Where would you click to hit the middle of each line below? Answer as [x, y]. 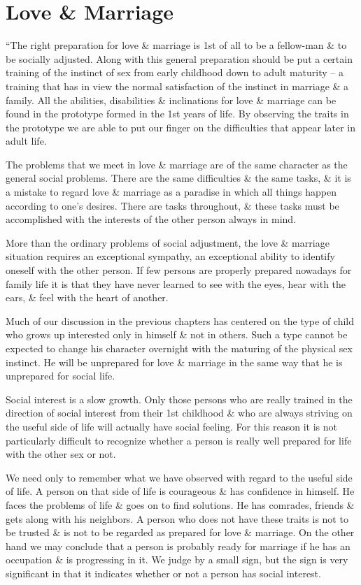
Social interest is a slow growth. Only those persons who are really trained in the [179, 399]
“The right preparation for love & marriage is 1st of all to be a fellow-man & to [176, 45]
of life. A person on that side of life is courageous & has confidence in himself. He [180, 491]
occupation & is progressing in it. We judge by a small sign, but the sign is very [177, 559]
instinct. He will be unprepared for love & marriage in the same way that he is [174, 362]
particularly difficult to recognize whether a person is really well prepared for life [179, 440]
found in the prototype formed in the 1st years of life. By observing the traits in [177, 114]
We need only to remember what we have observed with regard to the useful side [179, 477]
